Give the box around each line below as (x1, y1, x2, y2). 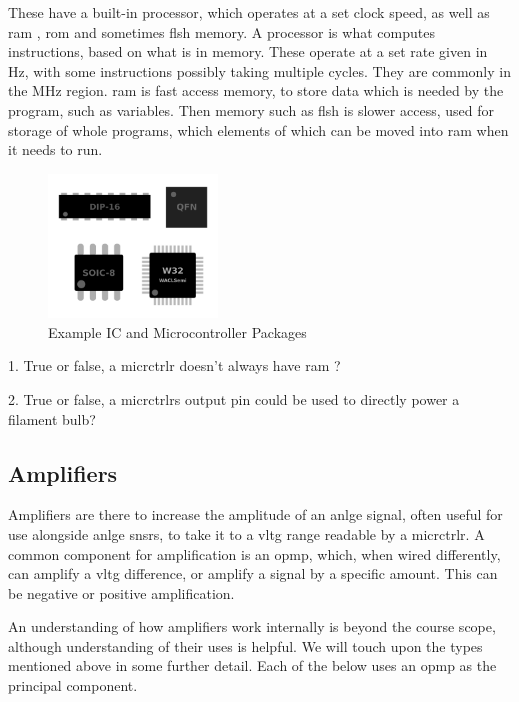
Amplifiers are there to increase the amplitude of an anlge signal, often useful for (8, 504, 503, 525)
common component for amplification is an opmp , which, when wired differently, (8, 543, 501, 564)
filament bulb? (8, 408, 96, 429)
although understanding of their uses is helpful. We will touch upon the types (8, 635, 483, 656)
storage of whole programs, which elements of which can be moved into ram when (8, 119, 509, 140)
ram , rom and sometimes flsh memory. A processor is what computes (8, 21, 435, 42)
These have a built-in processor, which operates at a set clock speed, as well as (8, 2, 490, 22)
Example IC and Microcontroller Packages (48, 321, 307, 342)
